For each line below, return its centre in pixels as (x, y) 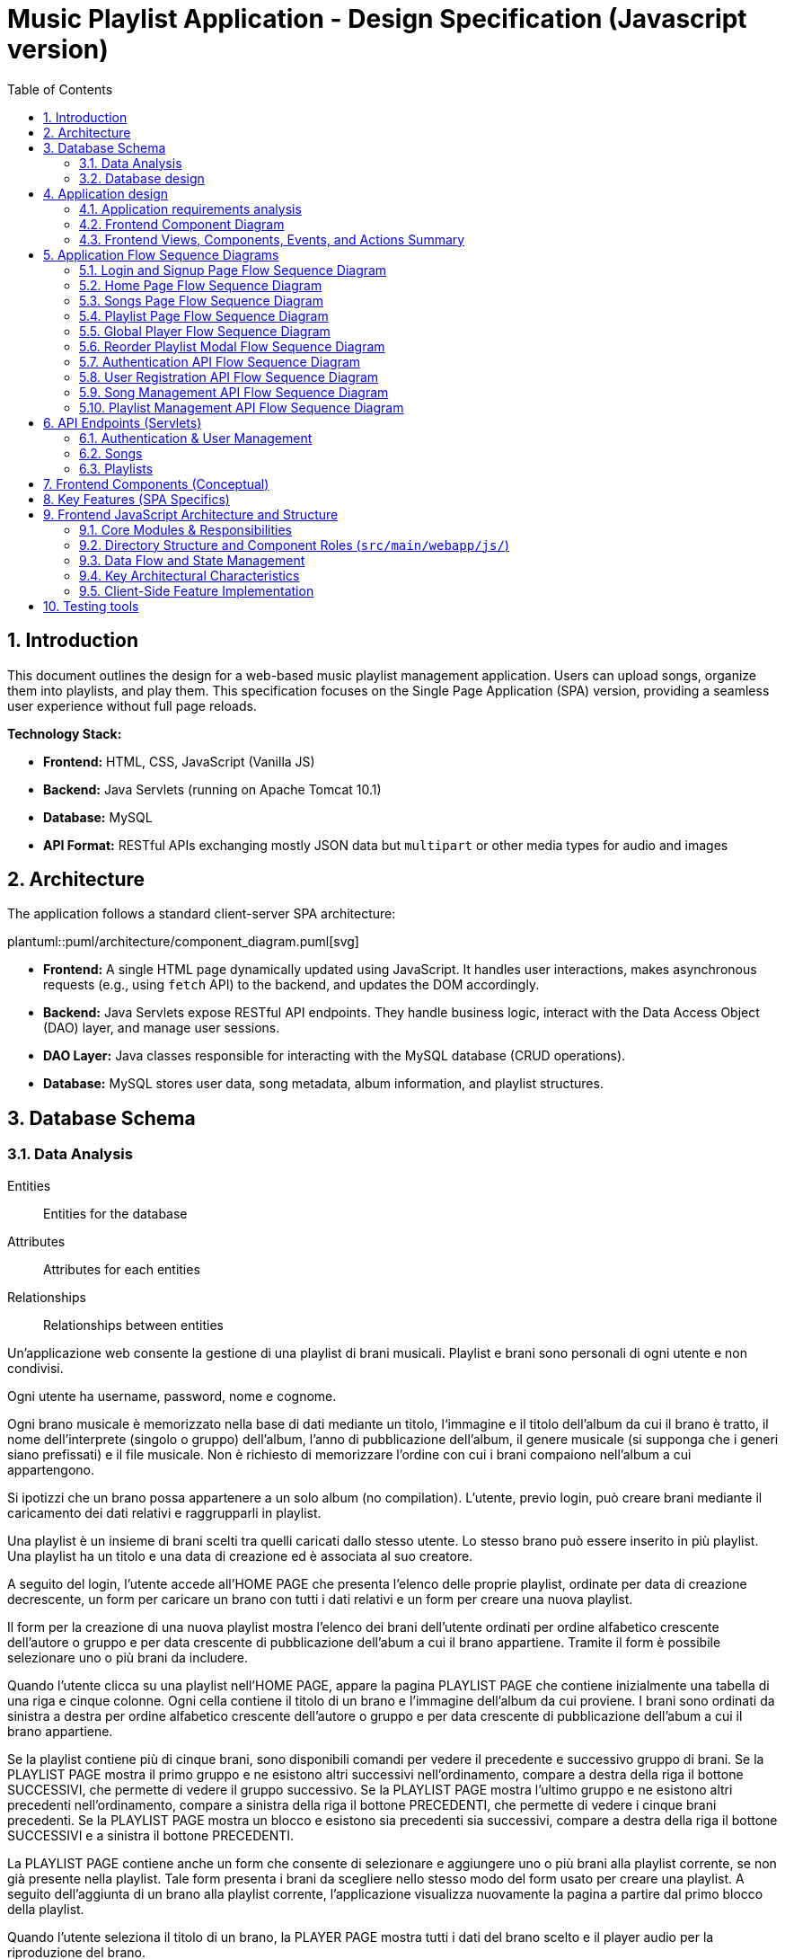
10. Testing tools (91, 606)
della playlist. (46, 1909)
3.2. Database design (142, 178)
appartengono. (51, 1469)
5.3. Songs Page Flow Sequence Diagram (201, 300)
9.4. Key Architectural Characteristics (190, 575)
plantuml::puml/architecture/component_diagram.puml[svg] (183, 942)
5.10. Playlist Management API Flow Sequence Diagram (242, 407)
